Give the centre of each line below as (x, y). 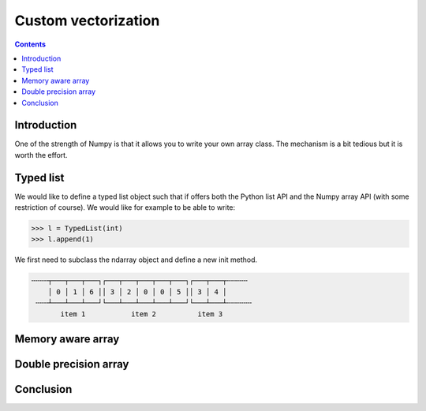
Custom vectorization (87, 21)
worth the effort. (41, 155)
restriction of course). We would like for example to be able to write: (125, 207)
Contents (30, 44)
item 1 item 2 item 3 (142, 314)
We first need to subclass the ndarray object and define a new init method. (136, 260)
